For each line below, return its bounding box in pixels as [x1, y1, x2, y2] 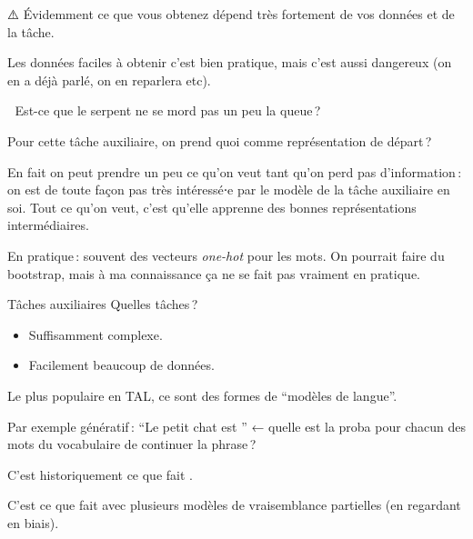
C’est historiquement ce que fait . [7, 464, 193, 484]
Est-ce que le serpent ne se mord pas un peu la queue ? [15, 101, 321, 120]
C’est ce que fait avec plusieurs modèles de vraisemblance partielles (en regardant [7, 495, 461, 514]
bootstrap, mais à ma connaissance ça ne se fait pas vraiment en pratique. [7, 264, 420, 283]
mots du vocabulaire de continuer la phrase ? [7, 434, 257, 454]
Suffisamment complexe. [28, 324, 163, 344]
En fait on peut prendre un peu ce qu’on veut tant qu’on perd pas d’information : [7, 162, 462, 181]
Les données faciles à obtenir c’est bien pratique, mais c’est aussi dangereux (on [7, 53, 452, 72]
